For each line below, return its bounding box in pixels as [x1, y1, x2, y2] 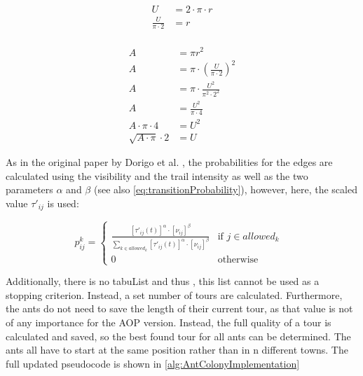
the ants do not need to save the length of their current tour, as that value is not [6, 301, 353, 316]
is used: [47, 195, 79, 210]
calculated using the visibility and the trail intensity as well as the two [6, 168, 308, 183]
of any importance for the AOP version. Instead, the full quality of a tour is [6, 315, 331, 330]
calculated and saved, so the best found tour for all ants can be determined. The [6, 328, 351, 343]
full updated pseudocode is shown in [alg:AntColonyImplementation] [6, 356, 300, 370]
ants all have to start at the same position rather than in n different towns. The [6, 342, 348, 357]
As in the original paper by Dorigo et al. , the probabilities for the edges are [6, 155, 333, 169]
